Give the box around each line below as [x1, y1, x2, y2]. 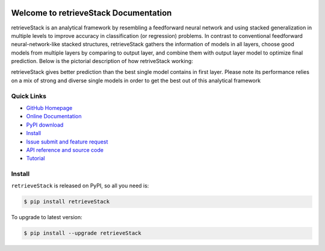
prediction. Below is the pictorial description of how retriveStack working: [11, 58, 193, 65]
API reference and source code [26, 146, 104, 153]
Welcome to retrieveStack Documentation [11, 8, 172, 18]
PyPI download [26, 121, 64, 129]
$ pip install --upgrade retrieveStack [23, 230, 141, 237]
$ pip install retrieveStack [23, 198, 110, 205]
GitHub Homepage [26, 104, 73, 111]
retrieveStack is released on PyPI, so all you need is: [11, 182, 149, 189]
